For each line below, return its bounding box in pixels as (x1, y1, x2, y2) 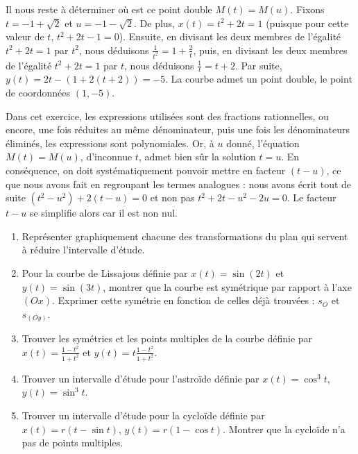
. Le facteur (287, 190, 336, 205)
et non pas (150, 190, 195, 205)
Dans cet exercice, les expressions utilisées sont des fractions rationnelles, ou (6, 108, 329, 123)
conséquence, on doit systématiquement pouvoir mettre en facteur (6, 163, 286, 178)
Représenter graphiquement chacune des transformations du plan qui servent (22, 228, 348, 243)
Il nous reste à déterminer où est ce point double (6, 2, 212, 16)
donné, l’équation (226, 135, 300, 150)
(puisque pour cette (266, 15, 349, 30)
